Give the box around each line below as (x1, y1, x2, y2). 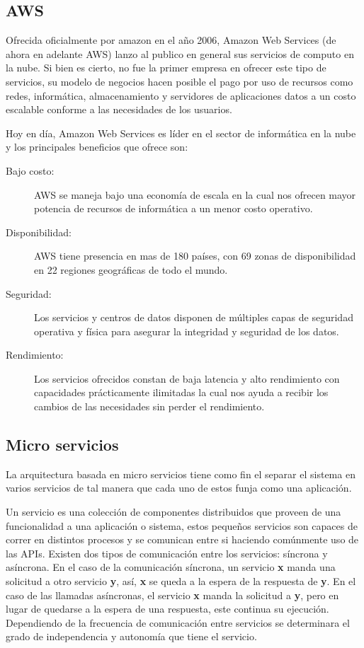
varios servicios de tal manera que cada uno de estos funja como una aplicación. (6, 480, 352, 495)
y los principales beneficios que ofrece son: (6, 139, 188, 154)
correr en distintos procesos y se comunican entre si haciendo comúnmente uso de (6, 532, 359, 547)
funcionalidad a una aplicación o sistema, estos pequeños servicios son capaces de (6, 518, 358, 533)
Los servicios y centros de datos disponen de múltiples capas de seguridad (34, 310, 353, 325)
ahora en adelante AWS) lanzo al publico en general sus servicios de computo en (6, 46, 354, 61)
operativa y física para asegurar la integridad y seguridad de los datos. (34, 323, 339, 338)
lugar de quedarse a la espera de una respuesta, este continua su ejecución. (6, 601, 329, 616)
